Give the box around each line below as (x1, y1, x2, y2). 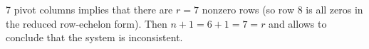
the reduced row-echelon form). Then (6, 16, 167, 31)
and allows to (269, 16, 327, 31)
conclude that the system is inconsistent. (6, 30, 183, 45)
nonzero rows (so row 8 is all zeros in (202, 2, 363, 16)
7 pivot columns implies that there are (6, 2, 173, 16)
